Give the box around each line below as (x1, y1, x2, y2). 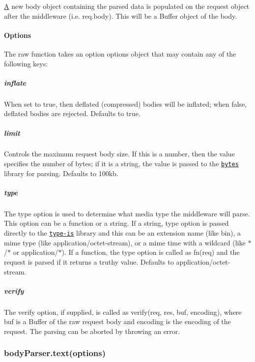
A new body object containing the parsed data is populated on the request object (4, 1, 250, 11)
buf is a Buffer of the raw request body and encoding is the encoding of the (4, 316, 231, 327)
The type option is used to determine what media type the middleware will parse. (4, 208, 250, 218)
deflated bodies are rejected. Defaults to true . (4, 108, 141, 119)
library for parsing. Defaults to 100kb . (4, 168, 118, 178)
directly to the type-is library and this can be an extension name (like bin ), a (4, 228, 241, 238)
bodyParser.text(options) (4, 347, 106, 359)
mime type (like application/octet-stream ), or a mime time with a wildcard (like (4, 237, 246, 247)
